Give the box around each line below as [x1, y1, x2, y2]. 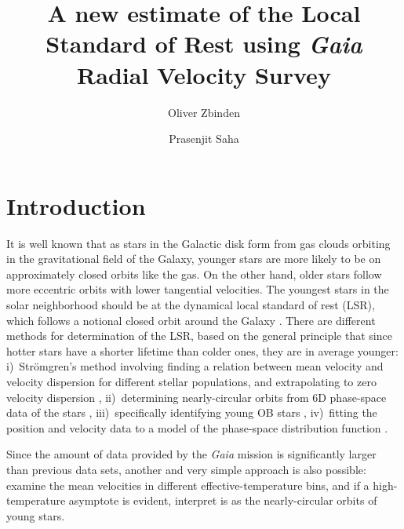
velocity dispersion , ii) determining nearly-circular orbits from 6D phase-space [6, 389, 387, 405]
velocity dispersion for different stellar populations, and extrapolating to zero [6, 373, 377, 389]
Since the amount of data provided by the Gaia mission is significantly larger [6, 446, 377, 462]
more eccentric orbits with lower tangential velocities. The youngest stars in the [6, 281, 389, 297]
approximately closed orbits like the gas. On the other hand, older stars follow [6, 265, 382, 282]
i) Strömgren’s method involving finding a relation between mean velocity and [6, 358, 384, 374]
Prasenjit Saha [169, 130, 239, 147]
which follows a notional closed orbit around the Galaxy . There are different [6, 312, 376, 328]
